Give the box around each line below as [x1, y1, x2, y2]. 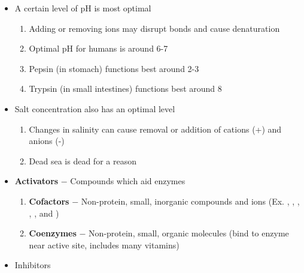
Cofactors [29, 194, 69, 207]
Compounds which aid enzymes [70, 175, 186, 187]
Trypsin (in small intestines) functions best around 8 [29, 82, 222, 95]
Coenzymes [29, 227, 77, 239]
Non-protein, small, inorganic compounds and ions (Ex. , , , [81, 194, 300, 207]
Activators [14, 175, 59, 187]
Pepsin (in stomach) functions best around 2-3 [29, 62, 199, 74]
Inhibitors [14, 259, 51, 271]
